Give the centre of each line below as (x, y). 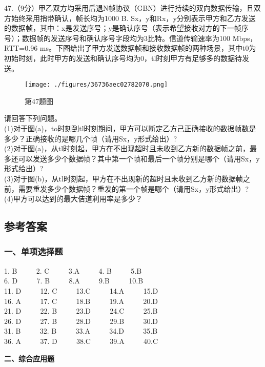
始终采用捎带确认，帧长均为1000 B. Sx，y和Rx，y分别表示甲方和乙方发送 (133, 18)
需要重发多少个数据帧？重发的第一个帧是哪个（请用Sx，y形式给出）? (134, 188)
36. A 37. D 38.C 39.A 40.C (81, 341)
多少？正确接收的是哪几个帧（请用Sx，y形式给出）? (91, 138)
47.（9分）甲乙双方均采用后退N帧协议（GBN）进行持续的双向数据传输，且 (129, 8)
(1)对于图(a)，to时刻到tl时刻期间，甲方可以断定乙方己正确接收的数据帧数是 (130, 128)
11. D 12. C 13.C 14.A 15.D (81, 290)
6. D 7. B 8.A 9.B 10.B (74, 281)
